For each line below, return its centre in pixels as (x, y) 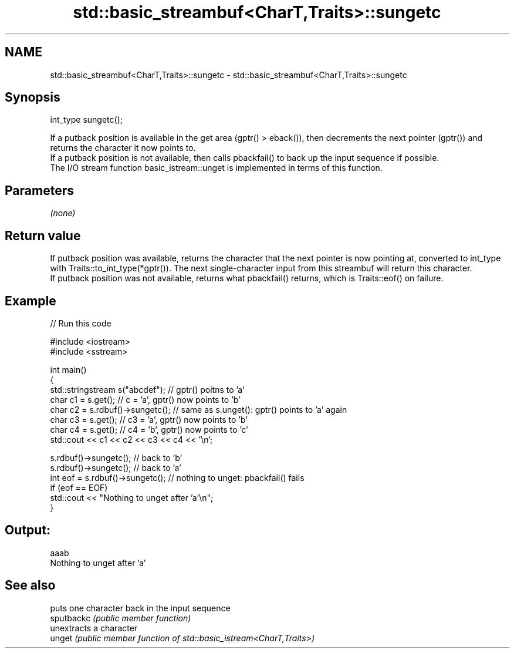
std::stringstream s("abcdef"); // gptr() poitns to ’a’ (147, 389)
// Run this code (81, 323)
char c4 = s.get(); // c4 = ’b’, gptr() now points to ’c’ (149, 429)
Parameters (39, 190)
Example (31, 301)
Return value (43, 235)
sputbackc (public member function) (121, 618)
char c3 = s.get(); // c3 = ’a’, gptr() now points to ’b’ (149, 419)
